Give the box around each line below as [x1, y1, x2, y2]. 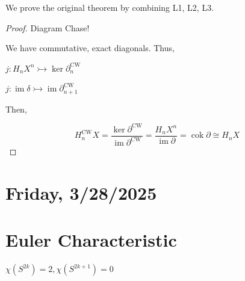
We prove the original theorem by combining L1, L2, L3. [5, 1, 214, 13]
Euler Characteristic [5, 227, 177, 252]
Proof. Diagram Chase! [5, 21, 90, 34]
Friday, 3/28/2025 [5, 181, 157, 205]
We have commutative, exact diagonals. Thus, [5, 42, 175, 54]
